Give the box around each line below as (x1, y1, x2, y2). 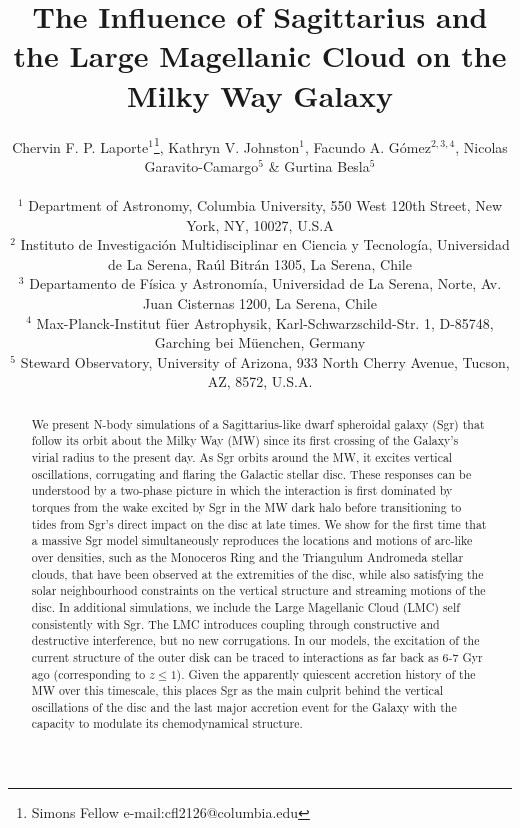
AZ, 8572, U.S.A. (207, 371, 313, 392)
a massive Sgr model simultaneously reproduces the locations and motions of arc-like (31, 532, 473, 549)
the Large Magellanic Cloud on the (13, 35, 507, 76)
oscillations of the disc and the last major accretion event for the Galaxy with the (31, 698, 457, 715)
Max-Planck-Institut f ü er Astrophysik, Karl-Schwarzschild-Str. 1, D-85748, (36, 312, 494, 333)
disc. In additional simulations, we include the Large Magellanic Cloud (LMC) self (31, 598, 460, 615)
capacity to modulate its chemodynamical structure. (31, 715, 303, 732)
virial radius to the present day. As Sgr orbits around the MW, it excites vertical (31, 448, 453, 465)
